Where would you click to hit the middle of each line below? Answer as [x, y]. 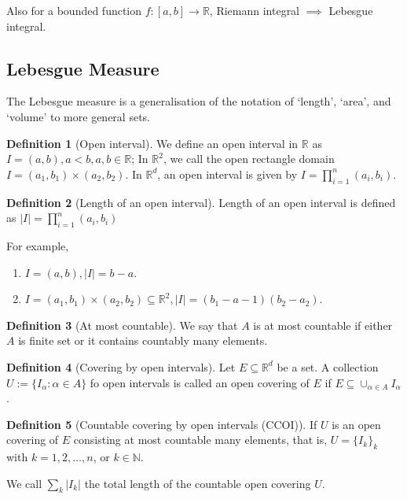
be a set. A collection [328, 366]
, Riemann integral [255, 10]
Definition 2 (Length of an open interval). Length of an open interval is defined [201, 202]
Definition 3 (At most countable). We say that [122, 325]
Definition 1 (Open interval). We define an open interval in [152, 143]
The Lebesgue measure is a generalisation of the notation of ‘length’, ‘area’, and [199, 101]
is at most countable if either [323, 325]
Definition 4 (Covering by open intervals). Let [121, 366]
